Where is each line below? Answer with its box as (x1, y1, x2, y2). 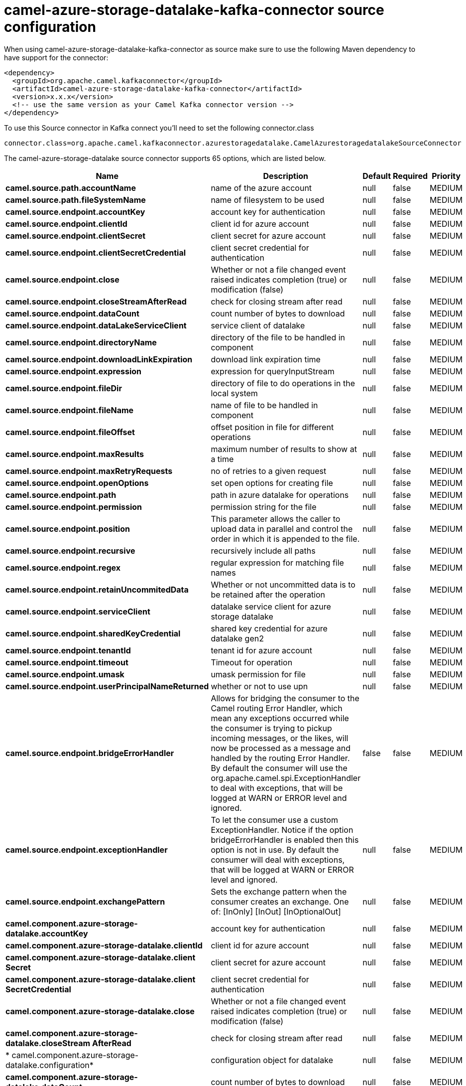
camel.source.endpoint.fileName (5, 405, 134, 415)
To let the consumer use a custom (211, 814, 338, 825)
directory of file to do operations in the (211, 378, 355, 388)
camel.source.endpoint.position (5, 523, 130, 534)
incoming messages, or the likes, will (211, 733, 349, 743)
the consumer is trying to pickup (211, 723, 332, 733)
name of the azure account (211, 182, 312, 193)
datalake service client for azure (211, 601, 331, 612)
